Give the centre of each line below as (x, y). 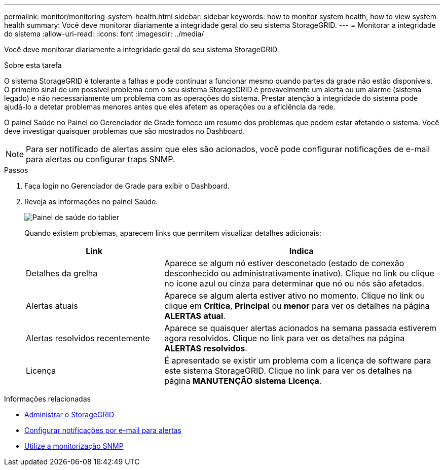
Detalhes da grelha (62, 273)
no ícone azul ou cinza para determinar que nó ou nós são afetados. (294, 283)
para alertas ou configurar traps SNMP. (101, 159)
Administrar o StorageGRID (69, 414)
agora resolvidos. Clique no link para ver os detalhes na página (285, 338)
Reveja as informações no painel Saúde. (91, 202)
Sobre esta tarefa (33, 65)
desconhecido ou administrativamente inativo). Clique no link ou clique (299, 273)
